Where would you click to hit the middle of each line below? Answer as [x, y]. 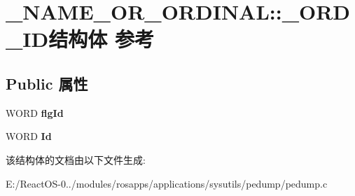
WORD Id [29, 136]
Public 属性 [47, 83]
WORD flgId [35, 112]
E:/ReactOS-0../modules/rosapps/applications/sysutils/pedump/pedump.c [167, 183]
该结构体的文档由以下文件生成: [76, 159]
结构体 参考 [101, 39]
